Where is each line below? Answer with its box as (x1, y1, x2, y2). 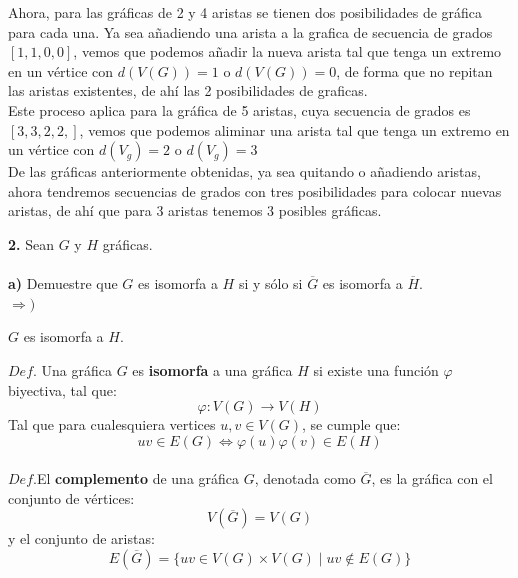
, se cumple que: (302, 414, 401, 435)
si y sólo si (238, 273, 303, 294)
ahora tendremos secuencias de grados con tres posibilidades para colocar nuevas (8, 180, 502, 201)
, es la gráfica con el (371, 468, 493, 489)
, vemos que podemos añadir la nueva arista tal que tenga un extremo (73, 41, 502, 62)
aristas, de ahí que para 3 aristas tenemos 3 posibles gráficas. (8, 200, 382, 221)
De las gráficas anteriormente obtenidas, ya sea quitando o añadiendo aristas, (8, 161, 481, 182)
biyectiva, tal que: (8, 379, 117, 400)
